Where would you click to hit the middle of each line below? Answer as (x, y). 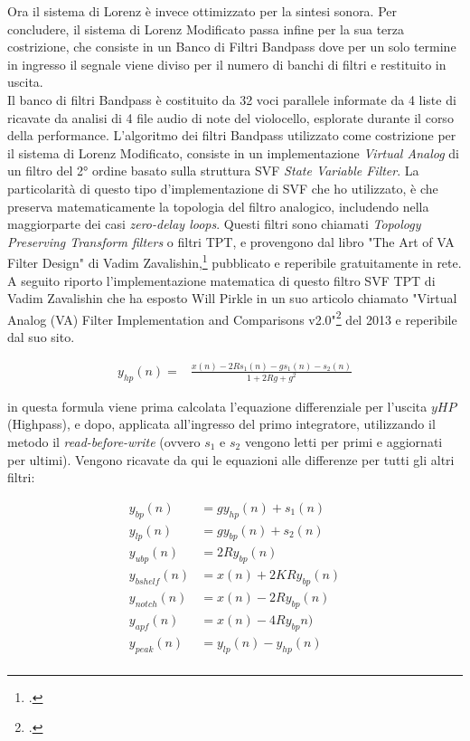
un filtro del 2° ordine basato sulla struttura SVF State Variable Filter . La (213, 171)
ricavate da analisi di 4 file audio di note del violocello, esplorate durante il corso (230, 117)
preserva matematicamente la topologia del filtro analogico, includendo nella (218, 206)
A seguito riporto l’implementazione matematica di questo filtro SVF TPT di (221, 280)
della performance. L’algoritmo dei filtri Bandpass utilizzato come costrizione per (232, 135)
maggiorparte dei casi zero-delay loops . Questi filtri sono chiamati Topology (214, 224)
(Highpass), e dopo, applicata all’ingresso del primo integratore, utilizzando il (221, 424)
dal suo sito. (41, 337)
